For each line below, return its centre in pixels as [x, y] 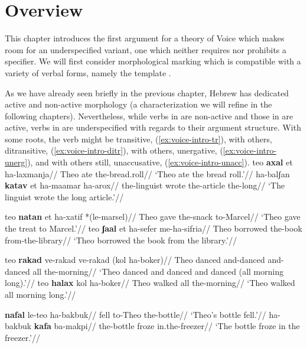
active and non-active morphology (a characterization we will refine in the [138, 104]
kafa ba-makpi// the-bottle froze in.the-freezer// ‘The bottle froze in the [167, 326]
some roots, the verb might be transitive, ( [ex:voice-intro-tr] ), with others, [138, 139]
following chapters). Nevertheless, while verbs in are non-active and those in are [149, 116]
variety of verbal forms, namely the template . [88, 72]
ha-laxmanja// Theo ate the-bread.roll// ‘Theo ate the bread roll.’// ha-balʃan [147, 173]
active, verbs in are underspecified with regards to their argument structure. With [153, 127]
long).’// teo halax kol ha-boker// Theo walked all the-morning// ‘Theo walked [150, 283]
